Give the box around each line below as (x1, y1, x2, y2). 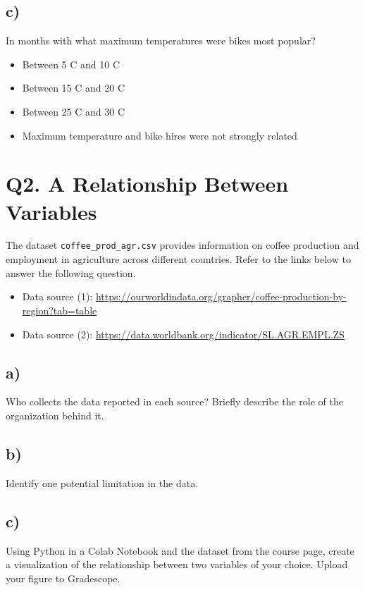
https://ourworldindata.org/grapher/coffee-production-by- (95, 289, 347, 304)
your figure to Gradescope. (6, 570, 120, 585)
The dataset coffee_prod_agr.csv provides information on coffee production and (6, 238, 359, 252)
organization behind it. (6, 407, 104, 422)
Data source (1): (22, 289, 93, 304)
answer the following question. (6, 265, 136, 280)
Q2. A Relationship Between (6, 169, 289, 198)
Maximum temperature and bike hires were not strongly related (22, 128, 297, 142)
